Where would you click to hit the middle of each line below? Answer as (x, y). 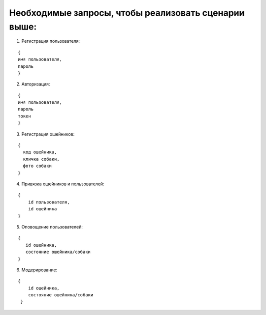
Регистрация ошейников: (48, 134)
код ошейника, (40, 152)
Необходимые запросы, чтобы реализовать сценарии (127, 13)
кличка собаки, (41, 159)
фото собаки (37, 166)
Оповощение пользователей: (52, 227)
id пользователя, (49, 202)
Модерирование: (39, 270)
